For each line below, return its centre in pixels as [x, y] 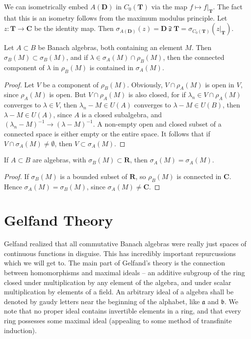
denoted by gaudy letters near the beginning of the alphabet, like [102, 301]
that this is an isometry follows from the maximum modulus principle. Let [116, 17]
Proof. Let [19, 84]
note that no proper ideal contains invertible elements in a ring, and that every [123, 311]
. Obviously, [145, 84]
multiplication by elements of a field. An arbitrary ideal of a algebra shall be [119, 292]
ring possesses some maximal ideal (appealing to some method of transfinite [118, 320]
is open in [220, 84]
